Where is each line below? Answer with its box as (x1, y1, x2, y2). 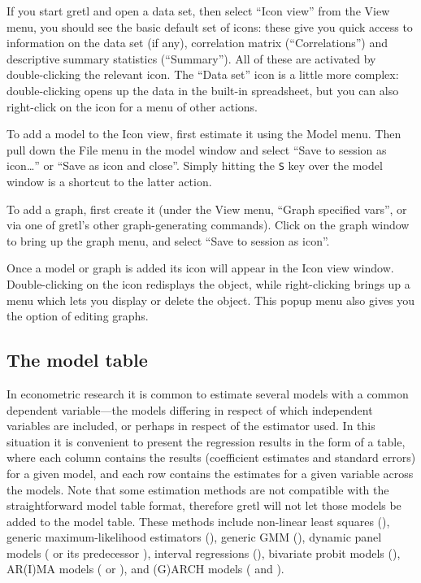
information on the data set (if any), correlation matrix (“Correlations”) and (7, 34, 388, 51)
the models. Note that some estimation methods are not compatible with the (7, 481, 389, 498)
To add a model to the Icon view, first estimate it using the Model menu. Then (7, 125, 401, 142)
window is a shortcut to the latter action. (7, 173, 212, 189)
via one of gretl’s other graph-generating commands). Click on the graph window (7, 216, 410, 233)
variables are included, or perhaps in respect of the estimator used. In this (7, 417, 375, 434)
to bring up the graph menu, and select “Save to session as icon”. (7, 232, 330, 249)
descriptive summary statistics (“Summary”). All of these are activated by (7, 50, 376, 67)
